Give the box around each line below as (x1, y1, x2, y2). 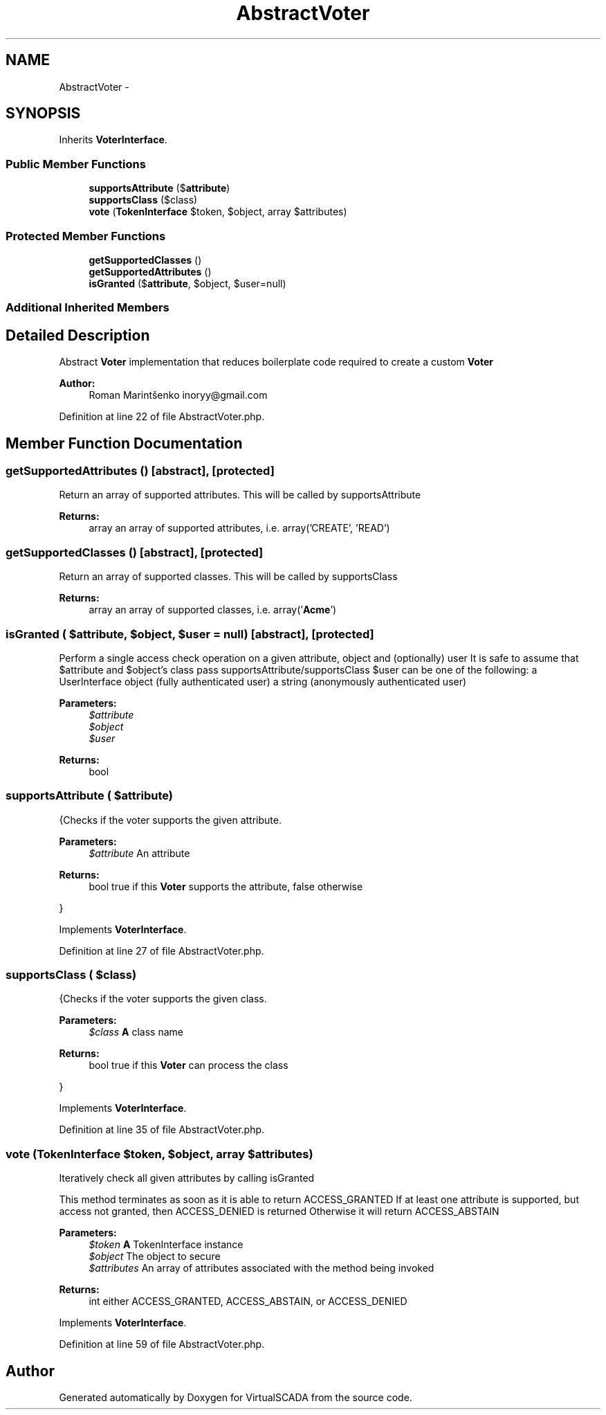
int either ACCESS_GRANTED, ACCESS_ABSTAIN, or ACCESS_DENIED (89, 1295, 407, 1308)
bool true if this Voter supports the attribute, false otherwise (89, 880, 363, 892)
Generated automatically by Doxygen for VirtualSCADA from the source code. (59, 1391, 412, 1403)
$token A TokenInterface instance (89, 1238, 244, 1251)
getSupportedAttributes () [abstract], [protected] (6, 464, 275, 478)
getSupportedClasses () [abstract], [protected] (6, 545, 264, 559)
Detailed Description (6, 326, 150, 344)
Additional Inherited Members (6, 300, 169, 315)
